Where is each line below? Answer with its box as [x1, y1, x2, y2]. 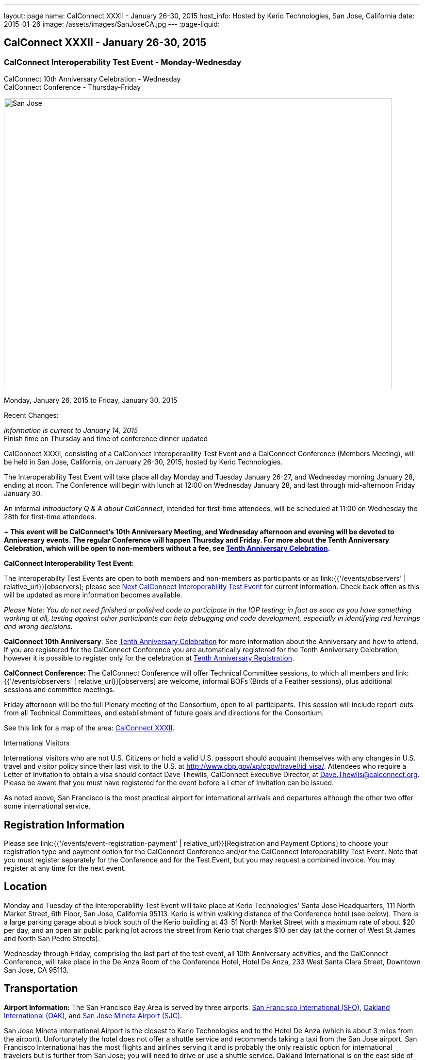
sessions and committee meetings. [4, 685, 115, 694]
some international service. [4, 802, 91, 811]
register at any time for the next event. [4, 864, 126, 873]
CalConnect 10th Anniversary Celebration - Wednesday [4, 75, 181, 83]
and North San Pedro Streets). [4, 934, 100, 943]
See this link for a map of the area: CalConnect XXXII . [4, 724, 175, 732]
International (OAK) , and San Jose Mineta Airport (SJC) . [4, 1011, 182, 1020]
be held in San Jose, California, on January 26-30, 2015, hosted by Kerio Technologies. [4, 458, 283, 466]
